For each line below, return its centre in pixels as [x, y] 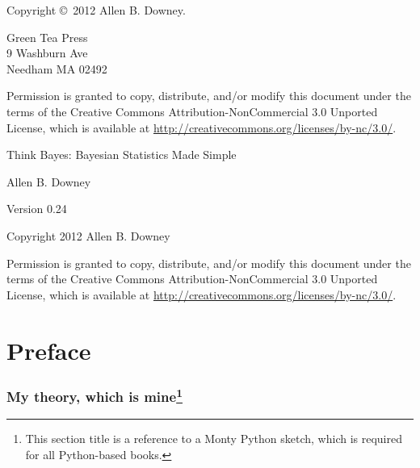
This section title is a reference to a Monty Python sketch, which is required [214, 439]
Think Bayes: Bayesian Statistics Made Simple [122, 155]
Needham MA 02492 [57, 68]
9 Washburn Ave [47, 53]
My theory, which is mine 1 [94, 395]
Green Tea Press [47, 37]
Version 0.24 [37, 209]
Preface [49, 350]
